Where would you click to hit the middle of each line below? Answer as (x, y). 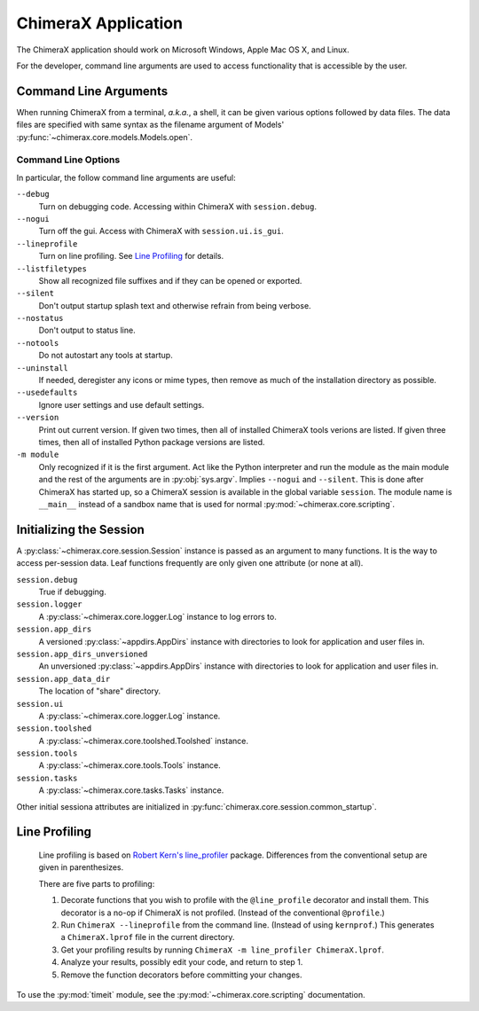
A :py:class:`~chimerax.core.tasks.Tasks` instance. (131, 790)
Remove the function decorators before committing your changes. (181, 975)
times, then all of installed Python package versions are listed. (152, 442)
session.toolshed (54, 729)
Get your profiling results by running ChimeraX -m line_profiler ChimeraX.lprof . (223, 950)
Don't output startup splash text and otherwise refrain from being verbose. (175, 305)
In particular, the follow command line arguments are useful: (126, 177)
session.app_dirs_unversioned (82, 654)
